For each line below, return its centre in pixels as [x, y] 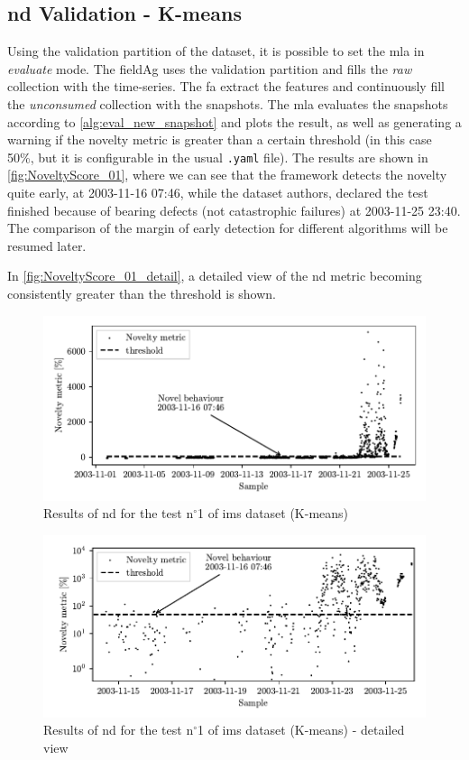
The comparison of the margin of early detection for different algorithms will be [228, 228]
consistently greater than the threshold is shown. [142, 293]
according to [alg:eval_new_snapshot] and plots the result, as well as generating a [234, 121]
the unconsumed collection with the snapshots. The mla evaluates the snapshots [228, 103]
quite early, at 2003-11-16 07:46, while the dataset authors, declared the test [218, 193]
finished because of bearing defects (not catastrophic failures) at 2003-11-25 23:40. [234, 210]
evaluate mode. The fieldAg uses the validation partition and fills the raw [210, 68]
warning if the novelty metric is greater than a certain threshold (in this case [220, 139]
